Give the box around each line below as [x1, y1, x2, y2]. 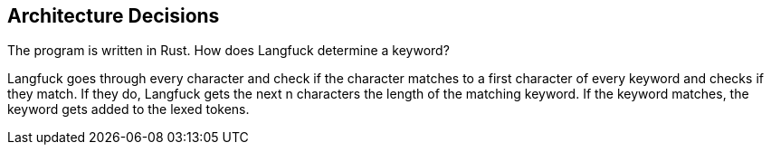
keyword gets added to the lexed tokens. [7, 101, 250, 118]
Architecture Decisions [7, 5, 220, 27]
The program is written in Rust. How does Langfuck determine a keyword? [7, 43, 450, 59]
